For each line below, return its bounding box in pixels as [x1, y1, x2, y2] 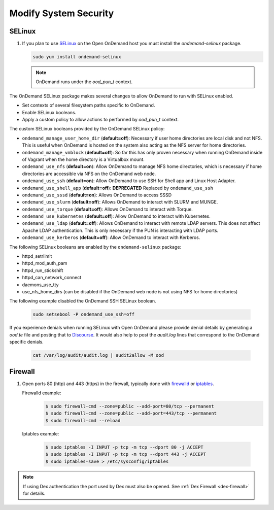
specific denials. [9, 339, 44, 345]
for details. [23, 490, 46, 497]
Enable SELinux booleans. [22, 109, 77, 115]
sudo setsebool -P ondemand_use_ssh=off [32, 312, 134, 317]
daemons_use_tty [22, 282, 59, 288]
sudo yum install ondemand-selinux [32, 54, 121, 60]
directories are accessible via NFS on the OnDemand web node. [22, 171, 156, 177]
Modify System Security [9, 8, 114, 19]
